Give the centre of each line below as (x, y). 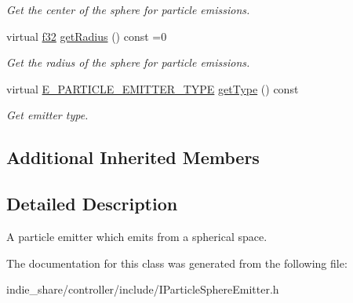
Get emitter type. (47, 115)
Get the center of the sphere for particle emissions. (128, 9)
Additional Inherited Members (133, 157)
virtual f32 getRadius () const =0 (87, 36)
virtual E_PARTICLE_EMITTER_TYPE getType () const (153, 88)
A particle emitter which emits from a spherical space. (137, 236)
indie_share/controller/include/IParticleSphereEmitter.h (143, 289)
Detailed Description (92, 204)
